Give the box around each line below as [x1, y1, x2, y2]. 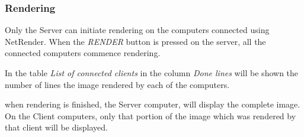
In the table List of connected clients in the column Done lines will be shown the [5, 67, 299, 79]
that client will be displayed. [5, 121, 108, 133]
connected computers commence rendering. [5, 47, 161, 59]
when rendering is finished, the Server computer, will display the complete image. [5, 98, 300, 110]
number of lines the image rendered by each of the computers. [5, 78, 230, 90]
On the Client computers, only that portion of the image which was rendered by [5, 109, 296, 122]
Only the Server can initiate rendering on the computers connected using [5, 24, 270, 36]
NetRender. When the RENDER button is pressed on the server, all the [5, 35, 266, 47]
